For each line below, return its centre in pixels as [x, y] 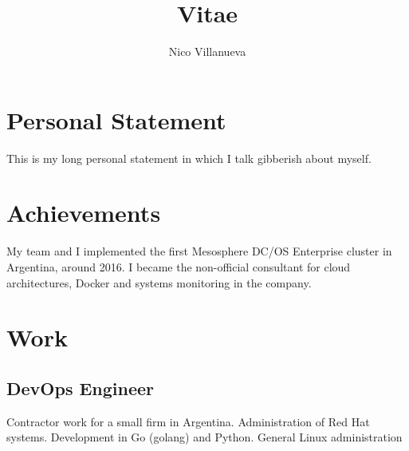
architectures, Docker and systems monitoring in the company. [159, 282]
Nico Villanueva [207, 51]
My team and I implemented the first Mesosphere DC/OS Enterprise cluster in [199, 251]
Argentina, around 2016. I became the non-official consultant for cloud [179, 266]
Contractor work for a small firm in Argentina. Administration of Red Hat [188, 421]
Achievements [84, 213]
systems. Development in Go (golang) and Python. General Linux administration [204, 437]
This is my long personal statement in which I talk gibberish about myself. [189, 158]
